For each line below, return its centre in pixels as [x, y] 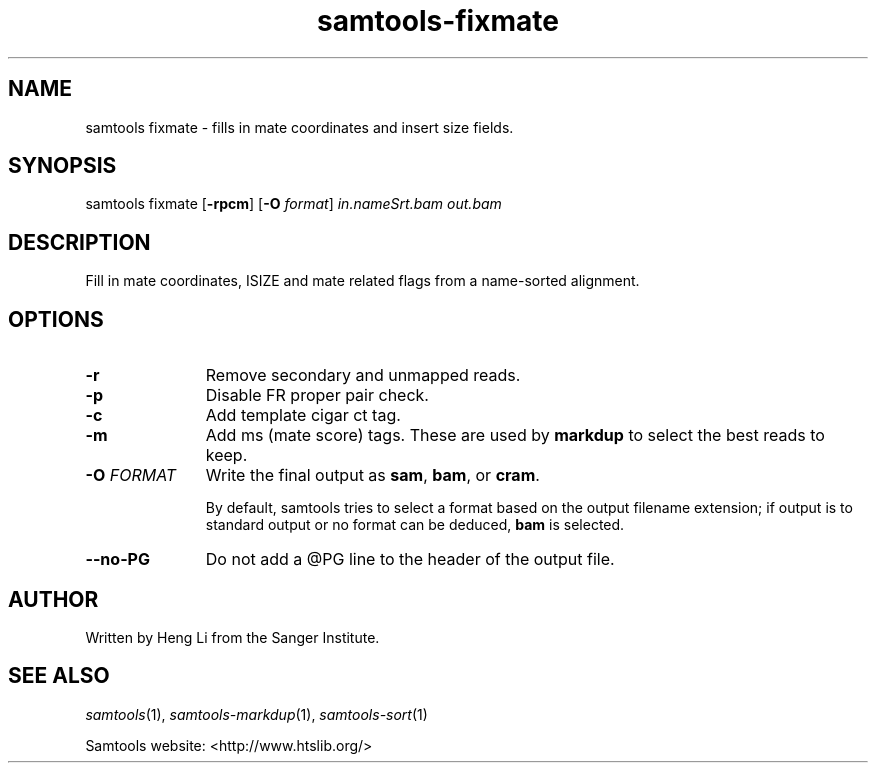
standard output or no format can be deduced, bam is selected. [415, 525]
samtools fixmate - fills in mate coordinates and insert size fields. [299, 127]
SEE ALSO [59, 676]
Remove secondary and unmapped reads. [363, 375]
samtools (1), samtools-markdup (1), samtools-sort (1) [256, 714]
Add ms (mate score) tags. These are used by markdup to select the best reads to [515, 435]
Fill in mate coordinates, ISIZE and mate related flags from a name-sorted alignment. [362, 281]
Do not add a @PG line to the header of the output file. [410, 559]
